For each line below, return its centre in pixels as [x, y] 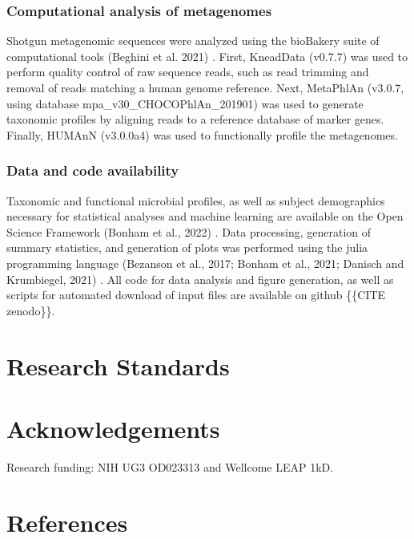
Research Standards [118, 365]
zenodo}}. [31, 310]
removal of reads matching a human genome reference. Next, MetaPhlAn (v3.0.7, [205, 87]
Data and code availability [93, 170]
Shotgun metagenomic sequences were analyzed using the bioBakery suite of [193, 41]
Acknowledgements [113, 428]
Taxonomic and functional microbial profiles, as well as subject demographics [196, 200]
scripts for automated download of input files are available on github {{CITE [196, 295]
